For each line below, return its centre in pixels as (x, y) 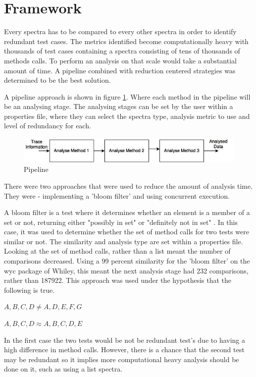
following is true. (29, 290)
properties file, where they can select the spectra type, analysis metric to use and (127, 116)
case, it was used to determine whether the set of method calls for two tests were (127, 232)
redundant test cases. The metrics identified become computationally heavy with (126, 41)
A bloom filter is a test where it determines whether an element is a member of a (127, 212)
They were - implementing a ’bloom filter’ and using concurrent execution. (117, 195)
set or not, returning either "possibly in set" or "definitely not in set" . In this (121, 222)
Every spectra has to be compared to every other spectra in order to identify (120, 31)
